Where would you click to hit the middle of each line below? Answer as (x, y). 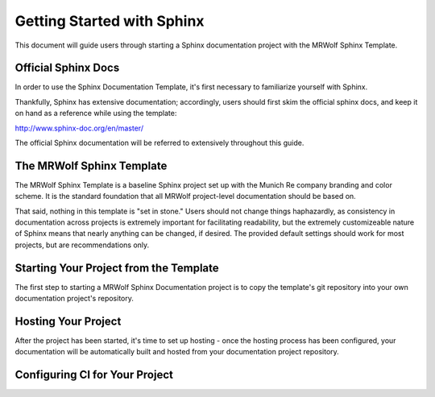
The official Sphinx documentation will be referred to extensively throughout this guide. (159, 143)
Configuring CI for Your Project (94, 375)
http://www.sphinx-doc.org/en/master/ (79, 128)
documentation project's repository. (75, 299)
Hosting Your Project (68, 321)
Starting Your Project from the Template (117, 268)
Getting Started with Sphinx (110, 21)
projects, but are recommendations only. (82, 245)
